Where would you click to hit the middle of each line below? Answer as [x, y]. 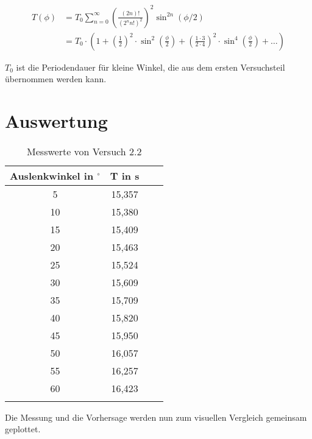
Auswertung [56, 120]
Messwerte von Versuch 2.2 [84, 151]
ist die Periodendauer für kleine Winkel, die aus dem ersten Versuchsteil [151, 67]
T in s [125, 175]
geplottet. [23, 429]
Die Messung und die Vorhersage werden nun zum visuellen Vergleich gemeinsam [156, 417]
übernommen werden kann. [56, 79]
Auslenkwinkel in [52, 175]
